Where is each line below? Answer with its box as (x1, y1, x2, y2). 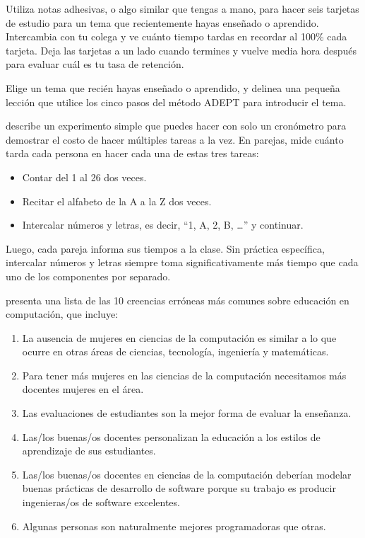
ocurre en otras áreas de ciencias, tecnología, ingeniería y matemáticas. (22, 344, 329, 359)
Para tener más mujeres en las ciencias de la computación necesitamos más (22, 367, 347, 382)
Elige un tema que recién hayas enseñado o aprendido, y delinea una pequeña (6, 80, 340, 95)
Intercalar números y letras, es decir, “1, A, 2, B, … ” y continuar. (22, 217, 304, 232)
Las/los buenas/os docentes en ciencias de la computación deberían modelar (22, 467, 352, 481)
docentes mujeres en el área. (22, 382, 144, 396)
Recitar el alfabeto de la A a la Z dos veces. (22, 193, 212, 208)
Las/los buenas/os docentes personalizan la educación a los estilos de (22, 429, 321, 444)
